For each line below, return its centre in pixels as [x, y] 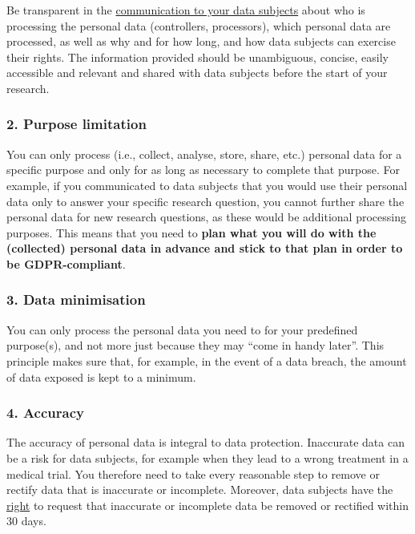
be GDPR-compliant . [66, 263]
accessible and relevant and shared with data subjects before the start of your [197, 73]
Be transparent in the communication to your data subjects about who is [186, 10]
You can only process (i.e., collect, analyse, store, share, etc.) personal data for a [204, 154]
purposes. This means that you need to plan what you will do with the [191, 232]
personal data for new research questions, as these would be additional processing [206, 217]
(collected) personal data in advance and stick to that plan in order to [205, 248]
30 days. [26, 521]
